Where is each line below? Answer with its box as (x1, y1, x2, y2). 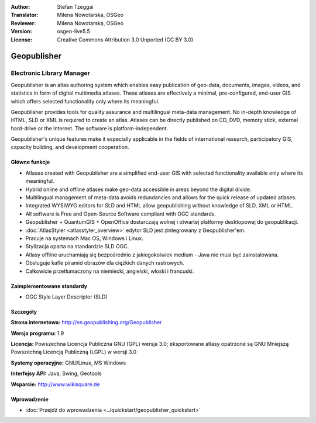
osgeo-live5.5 (57, 28, 90, 35)
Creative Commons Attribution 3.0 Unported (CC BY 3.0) (57, 36, 194, 43)
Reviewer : (11, 19, 36, 26)
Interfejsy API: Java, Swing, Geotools (11, 370, 102, 377)
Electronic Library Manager (11, 69, 90, 77)
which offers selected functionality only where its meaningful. (11, 98, 160, 105)
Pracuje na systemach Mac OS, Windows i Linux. (25, 234, 143, 242)
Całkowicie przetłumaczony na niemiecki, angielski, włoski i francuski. (25, 268, 194, 275)
